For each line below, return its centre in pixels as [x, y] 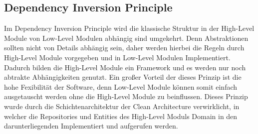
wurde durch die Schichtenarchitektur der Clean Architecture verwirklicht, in [122, 106]
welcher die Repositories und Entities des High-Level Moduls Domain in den [121, 116]
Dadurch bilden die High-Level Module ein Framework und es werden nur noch [125, 67]
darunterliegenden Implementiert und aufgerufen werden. [91, 126]
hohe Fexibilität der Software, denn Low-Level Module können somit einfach [121, 86]
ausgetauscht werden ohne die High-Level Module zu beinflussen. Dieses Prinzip [126, 96]
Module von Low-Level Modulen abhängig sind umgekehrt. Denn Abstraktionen [126, 38]
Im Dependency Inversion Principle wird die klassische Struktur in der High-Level [129, 28]
